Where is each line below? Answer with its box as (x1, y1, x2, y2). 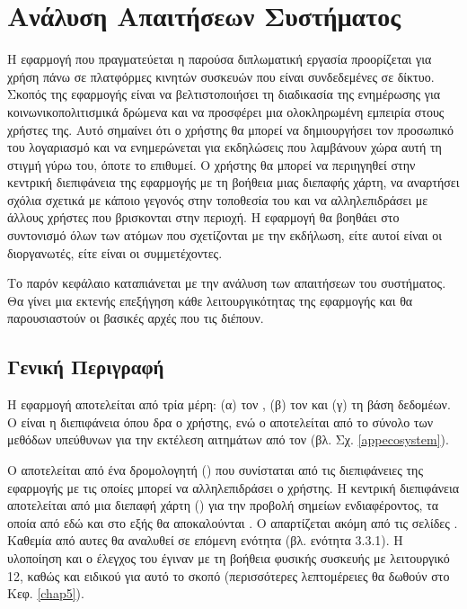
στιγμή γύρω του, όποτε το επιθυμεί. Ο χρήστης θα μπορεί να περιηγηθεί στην (7, 155, 416, 174)
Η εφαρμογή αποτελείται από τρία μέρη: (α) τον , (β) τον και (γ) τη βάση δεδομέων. (7, 395, 451, 414)
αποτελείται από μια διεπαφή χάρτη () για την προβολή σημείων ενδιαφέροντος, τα (7, 496, 438, 515)
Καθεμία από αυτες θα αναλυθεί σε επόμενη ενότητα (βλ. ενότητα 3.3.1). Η (7, 531, 403, 550)
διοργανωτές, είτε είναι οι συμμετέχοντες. (7, 243, 223, 262)
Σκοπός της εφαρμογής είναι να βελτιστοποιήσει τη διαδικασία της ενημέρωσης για (7, 85, 441, 103)
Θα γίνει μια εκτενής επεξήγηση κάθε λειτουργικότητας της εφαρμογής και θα (7, 291, 413, 309)
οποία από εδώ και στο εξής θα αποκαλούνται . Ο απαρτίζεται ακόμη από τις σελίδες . (7, 513, 458, 532)
